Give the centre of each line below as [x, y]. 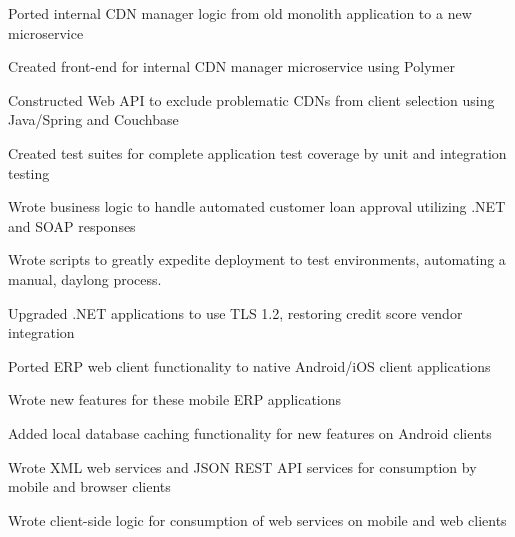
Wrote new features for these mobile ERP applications [175, 399]
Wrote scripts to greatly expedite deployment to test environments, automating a [257, 259]
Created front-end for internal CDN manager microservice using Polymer [231, 66]
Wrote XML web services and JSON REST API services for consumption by [242, 466]
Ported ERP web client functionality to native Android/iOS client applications [249, 365]
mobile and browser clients [89, 486]
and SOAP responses [72, 225]
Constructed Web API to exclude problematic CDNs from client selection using [251, 99]
